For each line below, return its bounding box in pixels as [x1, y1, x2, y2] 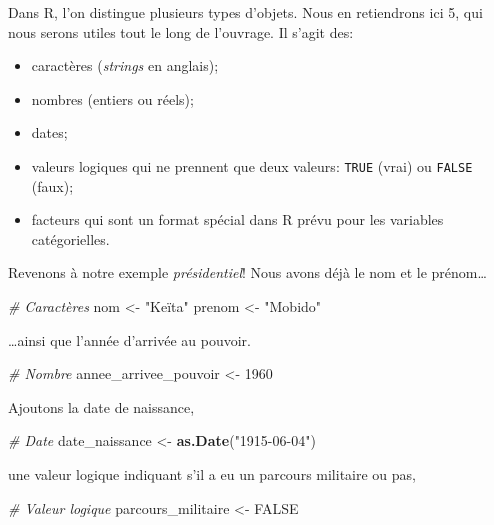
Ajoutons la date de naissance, [8, 396, 195, 417]
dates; [31, 122, 68, 143]
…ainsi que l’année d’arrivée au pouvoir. [8, 329, 251, 350]
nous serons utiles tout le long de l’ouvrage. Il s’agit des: [8, 21, 354, 42]
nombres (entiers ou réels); [31, 88, 194, 109]
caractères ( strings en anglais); [31, 55, 219, 76]
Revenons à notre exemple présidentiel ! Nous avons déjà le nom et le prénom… [8, 262, 487, 283]
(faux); [31, 175, 74, 196]
